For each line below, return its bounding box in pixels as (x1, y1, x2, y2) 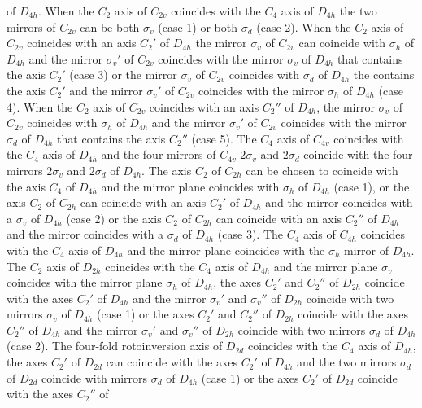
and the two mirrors (297, 353, 397, 371)
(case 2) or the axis (66, 209, 162, 226)
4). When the (7, 98, 73, 115)
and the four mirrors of (101, 146, 216, 163)
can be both (80, 18, 140, 35)
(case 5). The (191, 129, 257, 147)
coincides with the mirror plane (7, 274, 163, 291)
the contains (353, 66, 415, 83)
